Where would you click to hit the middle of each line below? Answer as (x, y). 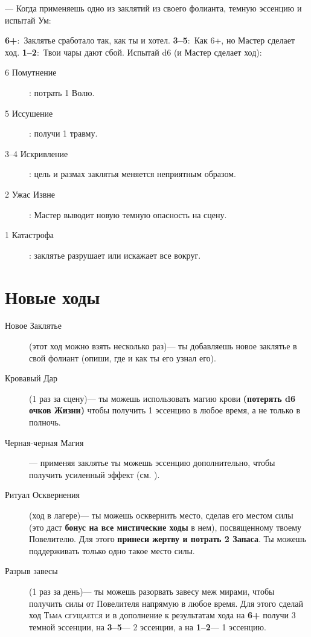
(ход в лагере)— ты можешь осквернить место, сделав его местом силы (161, 515)
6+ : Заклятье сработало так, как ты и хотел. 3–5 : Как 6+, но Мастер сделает (150, 40)
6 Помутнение (31, 72)
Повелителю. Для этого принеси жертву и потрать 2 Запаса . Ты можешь (168, 539)
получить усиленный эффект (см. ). (95, 474)
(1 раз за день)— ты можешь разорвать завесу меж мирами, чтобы (152, 591)
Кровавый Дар (31, 378)
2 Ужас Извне (30, 194)
